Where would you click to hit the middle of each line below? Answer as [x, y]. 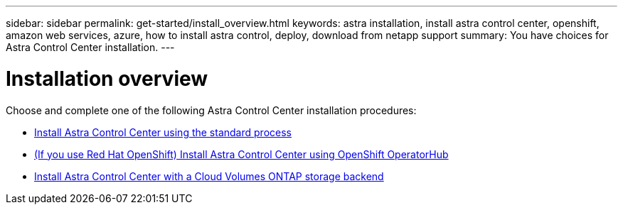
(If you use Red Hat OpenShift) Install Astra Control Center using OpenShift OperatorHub [241, 154]
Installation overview [107, 78]
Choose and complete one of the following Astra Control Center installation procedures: [211, 110]
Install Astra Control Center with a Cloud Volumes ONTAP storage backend [209, 176]
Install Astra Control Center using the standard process [163, 132]
